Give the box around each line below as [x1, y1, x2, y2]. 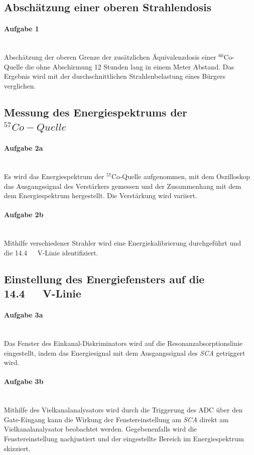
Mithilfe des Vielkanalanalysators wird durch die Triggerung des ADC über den [4, 405, 243, 415]
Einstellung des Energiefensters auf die [4, 271, 205, 286]
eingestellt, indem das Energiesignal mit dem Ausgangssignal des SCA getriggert [4, 347, 245, 358]
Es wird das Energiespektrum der [4, 171, 104, 182]
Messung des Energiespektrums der [4, 104, 187, 119]
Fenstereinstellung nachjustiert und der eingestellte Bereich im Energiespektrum [4, 433, 244, 443]
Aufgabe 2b [4, 209, 44, 220]
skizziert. [4, 443, 31, 453]
